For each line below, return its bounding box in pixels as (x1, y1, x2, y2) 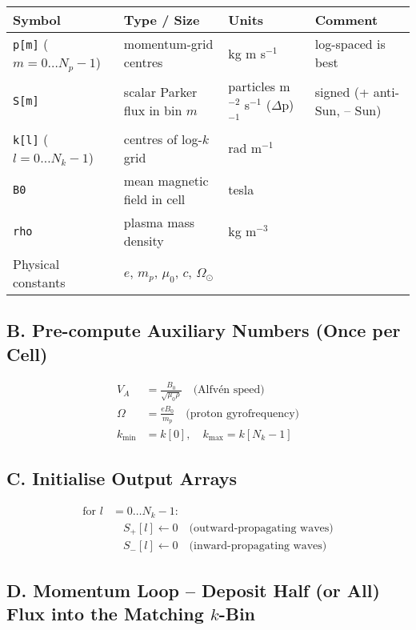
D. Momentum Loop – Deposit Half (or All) (6, 577, 380, 602)
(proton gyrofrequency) (186, 407, 300, 419)
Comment (314, 10, 378, 29)
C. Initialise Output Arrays (6, 466, 238, 491)
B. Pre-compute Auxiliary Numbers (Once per (6, 318, 401, 343)
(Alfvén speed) (193, 384, 265, 396)
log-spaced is (314, 34, 386, 54)
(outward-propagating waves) (189, 522, 334, 534)
